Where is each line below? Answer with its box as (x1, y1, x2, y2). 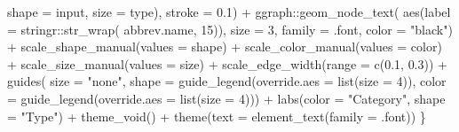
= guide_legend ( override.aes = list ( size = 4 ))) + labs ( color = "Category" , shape (7, 89, 446, 107)
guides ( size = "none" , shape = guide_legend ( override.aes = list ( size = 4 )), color (7, 72, 447, 90)
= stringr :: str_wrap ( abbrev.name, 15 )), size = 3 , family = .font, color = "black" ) (7, 19, 453, 38)
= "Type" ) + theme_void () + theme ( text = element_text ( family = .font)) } (7, 106, 426, 125)
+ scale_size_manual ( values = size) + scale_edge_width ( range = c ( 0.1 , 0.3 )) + (7, 54, 447, 73)
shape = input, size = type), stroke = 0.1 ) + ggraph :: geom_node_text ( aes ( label (7, 3, 451, 20)
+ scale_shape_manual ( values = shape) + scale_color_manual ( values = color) (7, 37, 442, 56)
